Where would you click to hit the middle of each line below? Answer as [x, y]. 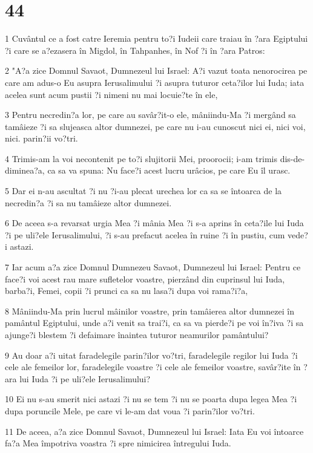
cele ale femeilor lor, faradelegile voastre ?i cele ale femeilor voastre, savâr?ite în [153, 367]
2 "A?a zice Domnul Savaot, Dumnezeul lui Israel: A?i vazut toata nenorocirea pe [156, 70]
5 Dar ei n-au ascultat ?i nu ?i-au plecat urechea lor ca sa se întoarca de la [143, 191]
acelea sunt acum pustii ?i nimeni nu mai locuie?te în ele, [111, 94]
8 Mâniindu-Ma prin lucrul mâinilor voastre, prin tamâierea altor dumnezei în [150, 311]
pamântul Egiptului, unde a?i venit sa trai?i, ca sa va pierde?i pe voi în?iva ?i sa [154, 323]
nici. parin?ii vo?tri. [41, 138]
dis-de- [292, 158]
